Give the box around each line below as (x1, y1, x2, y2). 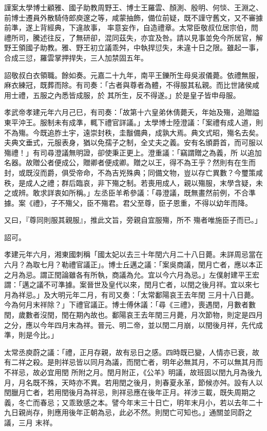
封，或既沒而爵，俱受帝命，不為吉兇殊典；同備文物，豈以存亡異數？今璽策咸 (4, 167, 263, 178)
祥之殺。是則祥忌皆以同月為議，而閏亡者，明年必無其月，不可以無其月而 (18, 357, 263, 367)
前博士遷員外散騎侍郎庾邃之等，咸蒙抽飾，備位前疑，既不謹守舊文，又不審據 (4, 12, 263, 23)
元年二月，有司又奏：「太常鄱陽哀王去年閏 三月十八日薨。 (65, 289, 258, 300)
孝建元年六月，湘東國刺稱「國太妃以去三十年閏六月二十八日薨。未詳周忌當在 (4, 249, 263, 260)
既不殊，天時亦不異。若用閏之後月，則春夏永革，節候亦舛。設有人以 (32, 377, 263, 387)
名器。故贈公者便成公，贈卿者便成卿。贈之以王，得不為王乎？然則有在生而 (4, 157, 256, 168)
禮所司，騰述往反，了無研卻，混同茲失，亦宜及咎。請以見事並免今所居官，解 (4, 32, 263, 43)
